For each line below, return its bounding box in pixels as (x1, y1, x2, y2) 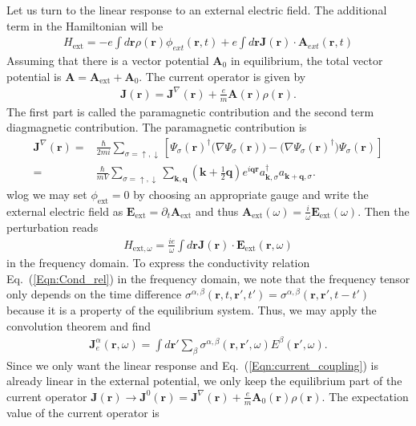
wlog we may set (6, 186, 87, 203)
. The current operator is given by (139, 67, 306, 84)
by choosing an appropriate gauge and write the (133, 186, 369, 203)
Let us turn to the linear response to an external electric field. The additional (6, 2, 387, 18)
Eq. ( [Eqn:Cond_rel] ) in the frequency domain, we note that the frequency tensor (6, 270, 410, 286)
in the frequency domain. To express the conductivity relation (6, 254, 310, 271)
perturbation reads (6, 218, 99, 235)
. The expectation (321, 387, 409, 404)
